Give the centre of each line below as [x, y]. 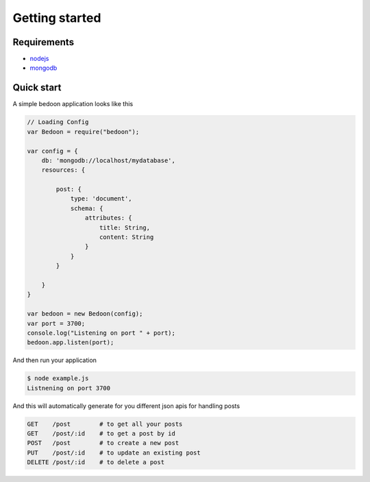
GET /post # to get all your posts [105, 424]
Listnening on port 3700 [69, 388]
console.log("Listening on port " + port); [101, 333]
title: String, [125, 227]
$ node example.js [58, 379]
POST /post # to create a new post [103, 443]
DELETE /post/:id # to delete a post [96, 462]
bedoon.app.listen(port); [71, 343]
